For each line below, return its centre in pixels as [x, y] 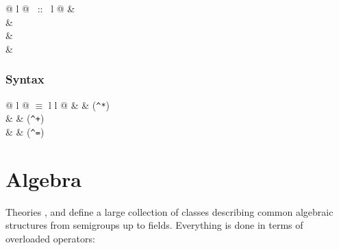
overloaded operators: [50, 238]
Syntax [25, 79]
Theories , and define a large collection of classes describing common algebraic [169, 211]
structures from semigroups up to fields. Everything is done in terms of [154, 225]
